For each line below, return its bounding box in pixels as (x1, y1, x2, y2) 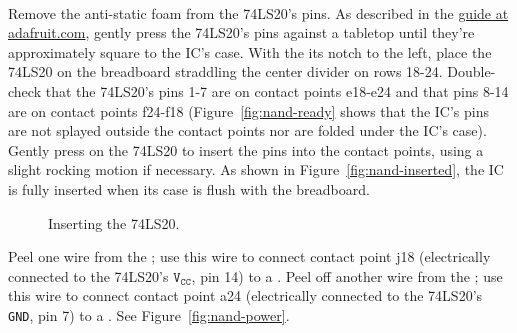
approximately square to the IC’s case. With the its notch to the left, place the (8, 41, 492, 62)
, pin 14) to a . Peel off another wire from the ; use (191, 265, 503, 286)
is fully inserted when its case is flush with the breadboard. (8, 178, 370, 199)
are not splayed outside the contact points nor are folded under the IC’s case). (8, 120, 487, 141)
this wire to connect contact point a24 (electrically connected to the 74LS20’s (8, 285, 483, 306)
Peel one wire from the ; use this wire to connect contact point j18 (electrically (8, 246, 491, 267)
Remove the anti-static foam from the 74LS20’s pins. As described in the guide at (8, 2, 509, 23)
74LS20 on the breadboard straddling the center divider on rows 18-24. (8, 61, 443, 82)
